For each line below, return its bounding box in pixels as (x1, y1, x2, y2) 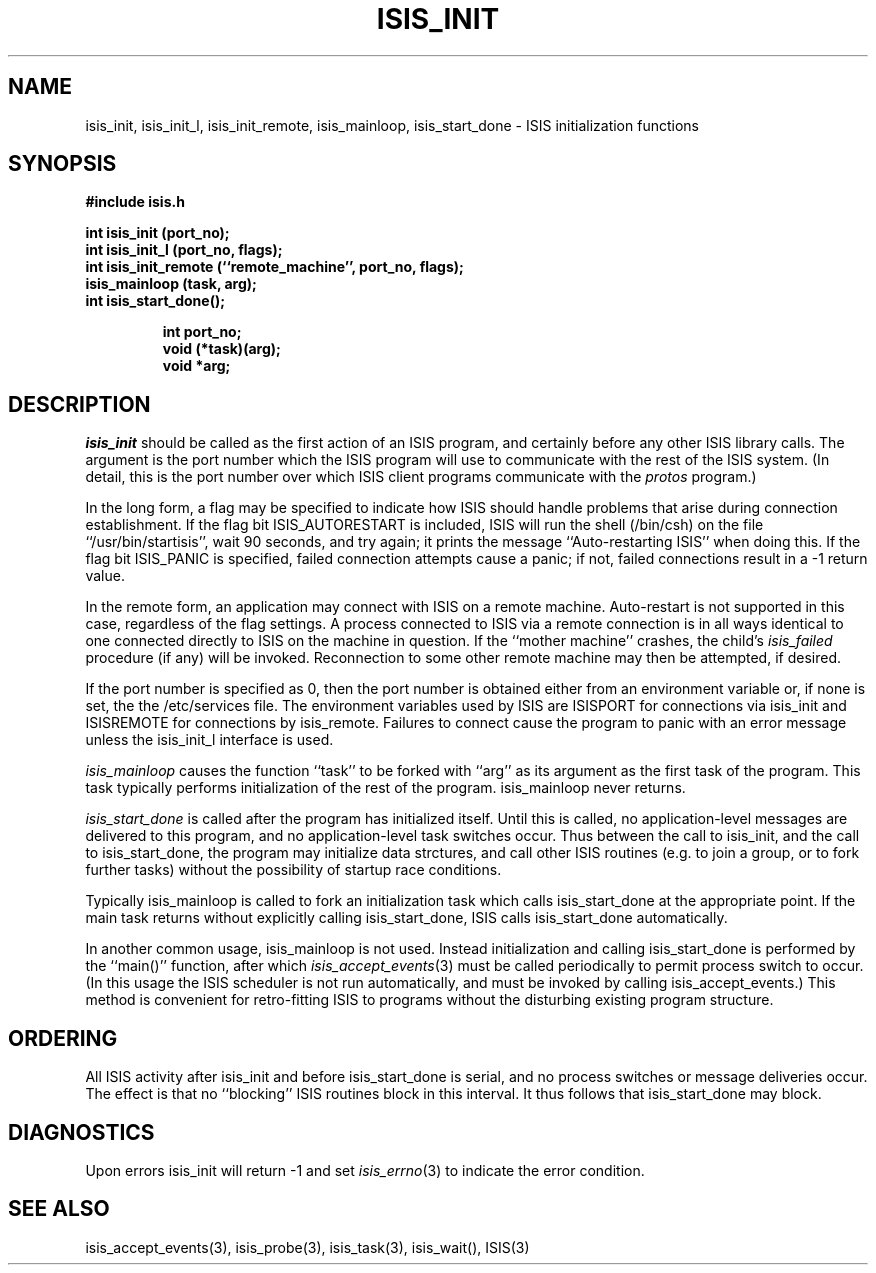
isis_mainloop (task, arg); (85, 275, 257, 293)
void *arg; (162, 357, 231, 375)
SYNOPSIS (8, 151, 117, 177)
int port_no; (162, 323, 242, 341)
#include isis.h (85, 193, 185, 211)
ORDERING (8, 1025, 118, 1051)
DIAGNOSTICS (8, 1119, 155, 1145)
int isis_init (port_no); (85, 224, 230, 242)
